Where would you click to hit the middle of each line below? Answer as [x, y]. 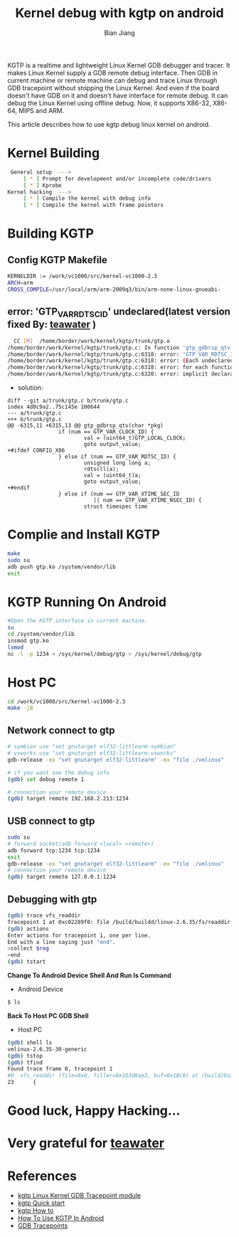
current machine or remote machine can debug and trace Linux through [112, 80]
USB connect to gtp [51, 821]
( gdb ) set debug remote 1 [46, 779]
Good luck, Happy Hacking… [94, 1111]
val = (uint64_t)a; [112, 475]
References [42, 1176]
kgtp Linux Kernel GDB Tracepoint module [79, 1196]
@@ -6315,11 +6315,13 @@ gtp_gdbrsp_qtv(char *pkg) [85, 425]
